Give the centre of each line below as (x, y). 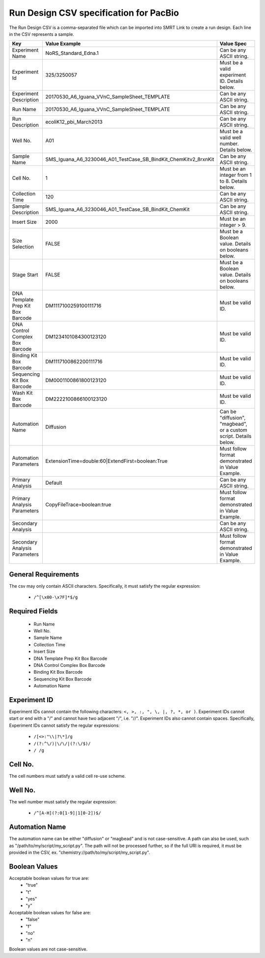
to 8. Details (233, 181)
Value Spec (233, 44)
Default (54, 483)
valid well (230, 137)
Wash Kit (22, 393)
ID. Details (231, 81)
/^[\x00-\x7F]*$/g (56, 597)
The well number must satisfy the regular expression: (63, 802)
